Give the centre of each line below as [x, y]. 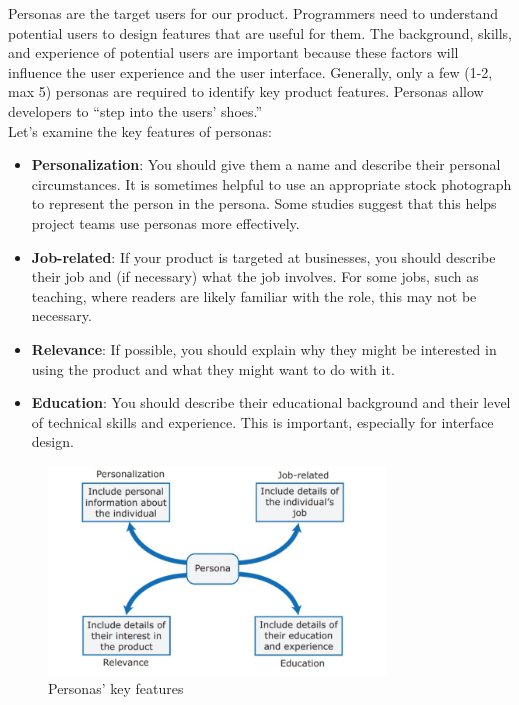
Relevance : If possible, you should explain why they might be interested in [264, 348]
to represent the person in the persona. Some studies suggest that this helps [264, 203]
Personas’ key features [116, 688]
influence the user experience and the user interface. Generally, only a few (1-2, [250, 71]
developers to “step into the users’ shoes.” [135, 110]
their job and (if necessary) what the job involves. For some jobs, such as [255, 276]
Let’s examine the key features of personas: [140, 130]
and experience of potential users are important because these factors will [233, 52]
